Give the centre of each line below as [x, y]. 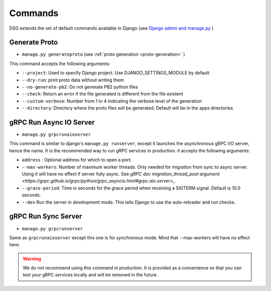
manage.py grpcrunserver [52, 228]
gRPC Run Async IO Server [52, 122]
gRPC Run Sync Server [46, 216]
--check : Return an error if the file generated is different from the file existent [102, 94]
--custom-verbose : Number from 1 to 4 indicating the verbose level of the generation [112, 101]
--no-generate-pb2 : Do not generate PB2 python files [80, 87]
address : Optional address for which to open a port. [77, 160]
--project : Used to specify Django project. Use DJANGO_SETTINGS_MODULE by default [116, 73]
